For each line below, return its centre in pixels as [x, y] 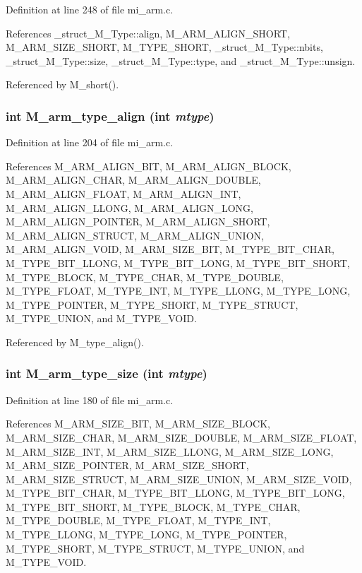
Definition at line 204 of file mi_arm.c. [90, 142]
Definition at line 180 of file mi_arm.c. [90, 400]
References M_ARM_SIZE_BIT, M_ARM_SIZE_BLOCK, [138, 424]
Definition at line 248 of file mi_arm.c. [90, 9]
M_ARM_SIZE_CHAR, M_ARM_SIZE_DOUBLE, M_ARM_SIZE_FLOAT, [181, 437]
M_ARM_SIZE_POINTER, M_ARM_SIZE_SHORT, [127, 465]
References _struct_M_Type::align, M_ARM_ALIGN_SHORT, [148, 33]
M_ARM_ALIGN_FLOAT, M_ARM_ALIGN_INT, [123, 193]
